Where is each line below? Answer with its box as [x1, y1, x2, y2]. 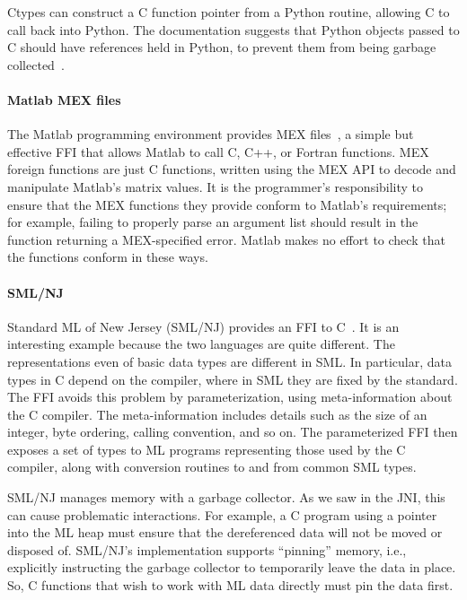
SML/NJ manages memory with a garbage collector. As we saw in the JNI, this [7, 488, 445, 507]
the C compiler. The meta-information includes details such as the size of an [7, 404, 427, 423]
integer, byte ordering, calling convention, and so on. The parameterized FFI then [7, 422, 458, 441]
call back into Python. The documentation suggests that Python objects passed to [7, 20, 460, 39]
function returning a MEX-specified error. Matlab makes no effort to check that [7, 230, 445, 248]
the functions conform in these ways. [7, 248, 208, 266]
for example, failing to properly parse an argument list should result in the [7, 213, 419, 231]
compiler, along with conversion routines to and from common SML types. [7, 457, 417, 476]
